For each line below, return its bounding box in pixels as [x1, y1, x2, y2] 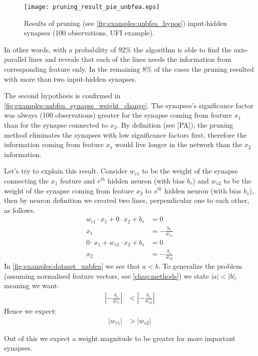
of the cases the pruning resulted [154, 64, 254, 74]
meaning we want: [4, 280, 59, 291]
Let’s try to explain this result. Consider [4, 166, 128, 176]
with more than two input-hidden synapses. [4, 73, 137, 84]
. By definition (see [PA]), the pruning [117, 120, 234, 130]
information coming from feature [4, 139, 104, 150]
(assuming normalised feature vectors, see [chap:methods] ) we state [4, 270, 209, 281]
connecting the [4, 175, 49, 185]
